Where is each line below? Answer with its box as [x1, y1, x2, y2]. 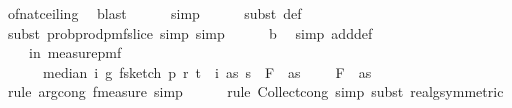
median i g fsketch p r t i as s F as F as [42, 61, 372, 82]
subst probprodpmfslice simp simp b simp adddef [7, 22, 373, 43]
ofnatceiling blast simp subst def [7, 3, 302, 23]
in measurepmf [28, 42, 122, 63]
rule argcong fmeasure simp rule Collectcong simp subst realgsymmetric [7, 81, 504, 102]
